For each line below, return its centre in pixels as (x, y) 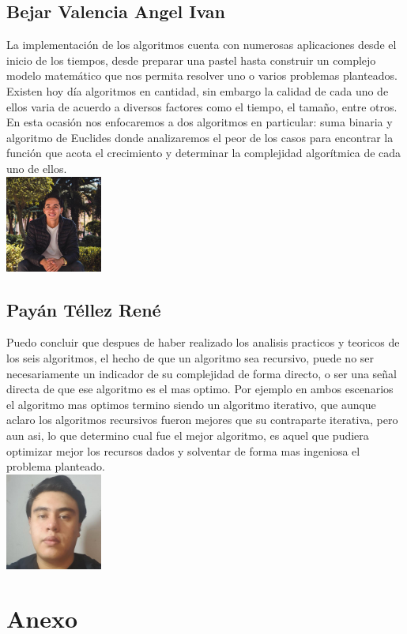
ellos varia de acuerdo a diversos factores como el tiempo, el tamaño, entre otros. (202, 106)
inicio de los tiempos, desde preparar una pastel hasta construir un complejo (191, 60)
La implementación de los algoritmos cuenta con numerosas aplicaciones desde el (202, 45)
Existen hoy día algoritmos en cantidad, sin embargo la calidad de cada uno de (198, 90)
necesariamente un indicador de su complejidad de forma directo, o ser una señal (202, 373)
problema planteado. (56, 466)
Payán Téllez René (84, 309)
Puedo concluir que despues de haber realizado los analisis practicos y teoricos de (203, 342)
